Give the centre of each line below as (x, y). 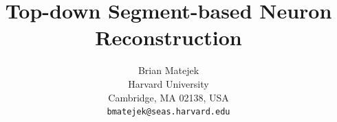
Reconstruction (168, 37)
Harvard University (168, 83)
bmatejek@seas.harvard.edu (168, 112)
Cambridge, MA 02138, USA (168, 97)
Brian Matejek (168, 70)
